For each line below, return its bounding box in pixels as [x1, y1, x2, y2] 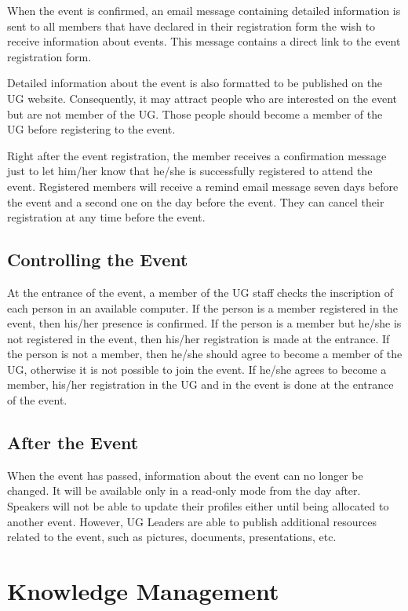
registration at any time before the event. [7, 209, 206, 225]
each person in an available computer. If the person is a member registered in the [7, 299, 398, 316]
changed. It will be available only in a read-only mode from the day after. [7, 482, 361, 499]
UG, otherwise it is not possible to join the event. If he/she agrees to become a [7, 360, 387, 377]
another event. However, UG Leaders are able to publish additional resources [7, 513, 377, 529]
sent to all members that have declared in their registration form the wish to [7, 17, 376, 34]
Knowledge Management [7, 575, 279, 607]
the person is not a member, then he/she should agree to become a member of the [7, 346, 403, 362]
